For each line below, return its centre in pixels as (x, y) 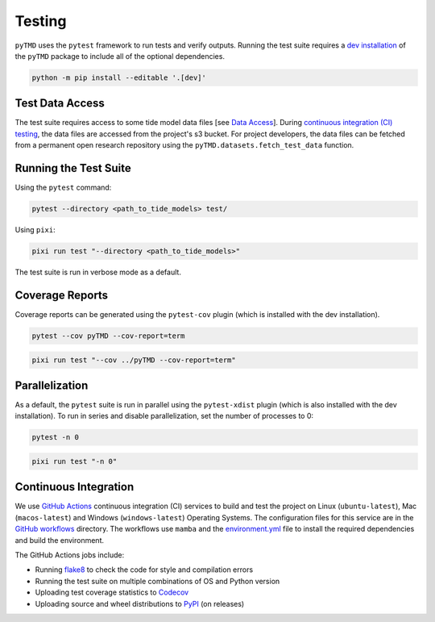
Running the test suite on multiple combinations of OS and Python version (157, 581)
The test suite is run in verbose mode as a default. (98, 272)
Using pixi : (35, 230)
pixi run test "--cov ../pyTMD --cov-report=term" (134, 360)
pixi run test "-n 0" (75, 461)
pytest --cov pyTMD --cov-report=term (108, 336)
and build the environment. (60, 540)
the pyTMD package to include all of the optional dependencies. (120, 56)
